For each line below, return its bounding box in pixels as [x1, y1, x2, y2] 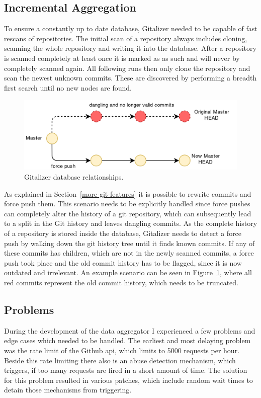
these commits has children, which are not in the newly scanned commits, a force [4, 248, 254, 258]
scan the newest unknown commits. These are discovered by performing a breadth [4, 72, 257, 83]
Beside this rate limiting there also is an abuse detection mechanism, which [4, 355, 236, 365]
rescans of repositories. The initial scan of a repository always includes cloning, [4, 33, 247, 43]
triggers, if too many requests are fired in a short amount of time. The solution [4, 365, 247, 375]
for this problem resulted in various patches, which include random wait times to [4, 374, 253, 385]
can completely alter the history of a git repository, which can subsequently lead [4, 208, 251, 218]
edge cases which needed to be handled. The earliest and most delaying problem [4, 335, 251, 346]
